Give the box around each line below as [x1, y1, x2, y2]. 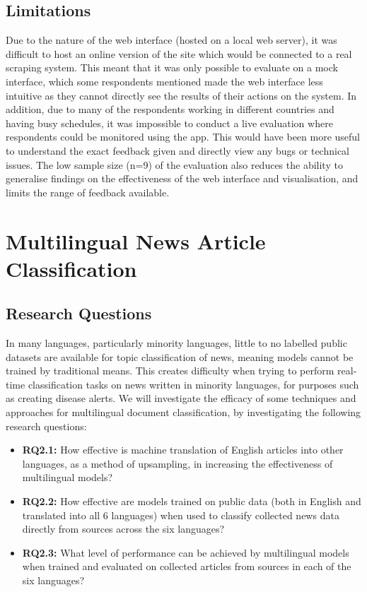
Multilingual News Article [6, 226, 266, 255]
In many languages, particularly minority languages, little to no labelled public [6, 336, 347, 350]
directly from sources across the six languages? [22, 521, 225, 536]
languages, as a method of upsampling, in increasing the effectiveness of [22, 456, 333, 470]
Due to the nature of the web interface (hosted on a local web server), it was [6, 32, 337, 47]
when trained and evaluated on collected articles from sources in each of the [22, 559, 351, 574]
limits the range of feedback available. [6, 184, 170, 199]
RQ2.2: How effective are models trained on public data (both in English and [22, 494, 361, 509]
